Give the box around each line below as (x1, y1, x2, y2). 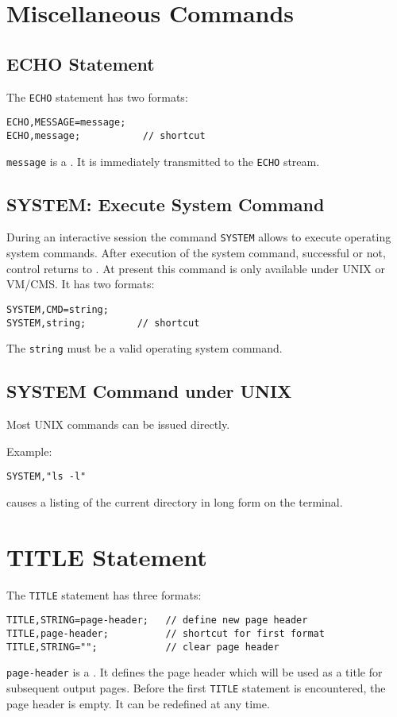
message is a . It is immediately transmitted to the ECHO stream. (6, 152, 320, 169)
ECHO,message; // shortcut (6, 129, 206, 141)
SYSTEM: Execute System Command (6, 191, 325, 216)
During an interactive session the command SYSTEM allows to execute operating (6, 229, 391, 245)
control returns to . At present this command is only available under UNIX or (6, 260, 385, 276)
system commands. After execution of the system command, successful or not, (6, 245, 386, 261)
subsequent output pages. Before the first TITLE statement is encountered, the (6, 679, 386, 696)
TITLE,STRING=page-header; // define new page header (6, 615, 308, 626)
